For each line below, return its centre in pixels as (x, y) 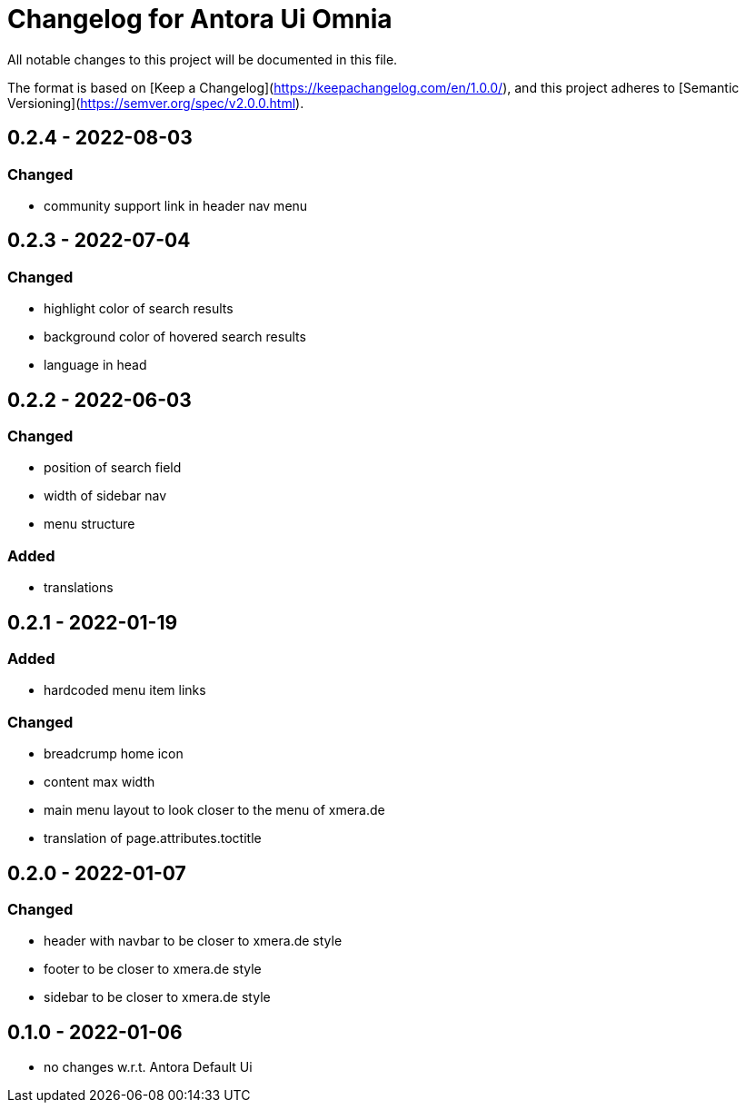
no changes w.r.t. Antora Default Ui (148, 1067)
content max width (99, 782)
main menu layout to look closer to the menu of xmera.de (214, 810)
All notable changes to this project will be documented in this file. (203, 59)
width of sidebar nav (105, 496)
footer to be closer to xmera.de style (153, 969)
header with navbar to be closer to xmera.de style (193, 941)
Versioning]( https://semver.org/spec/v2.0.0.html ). (156, 103)
